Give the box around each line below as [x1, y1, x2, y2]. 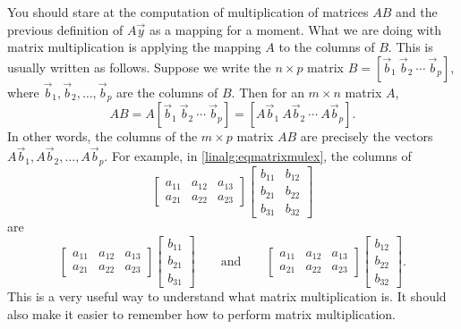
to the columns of [278, 38, 375, 56]
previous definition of [7, 20, 124, 38]
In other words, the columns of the [7, 127, 198, 146]
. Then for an [231, 83, 304, 101]
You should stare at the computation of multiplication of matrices [7, 3, 369, 21]
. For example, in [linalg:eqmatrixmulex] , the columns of [104, 147, 412, 165]
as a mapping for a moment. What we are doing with [149, 20, 441, 38]
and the [396, 3, 438, 21]
